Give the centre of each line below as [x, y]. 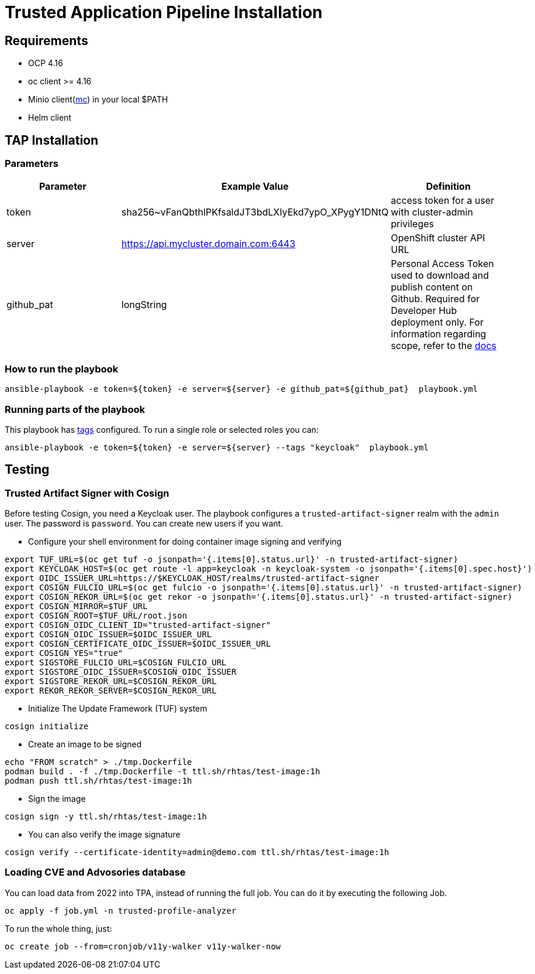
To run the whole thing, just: [58, 928]
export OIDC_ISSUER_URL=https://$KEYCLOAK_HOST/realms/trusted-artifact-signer [192, 578]
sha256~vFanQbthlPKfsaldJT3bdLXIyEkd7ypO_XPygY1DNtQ [255, 212]
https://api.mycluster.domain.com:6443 [208, 244]
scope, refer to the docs [443, 346]
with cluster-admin [432, 212]
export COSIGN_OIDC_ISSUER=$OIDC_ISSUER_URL [108, 635]
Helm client [50, 118]
